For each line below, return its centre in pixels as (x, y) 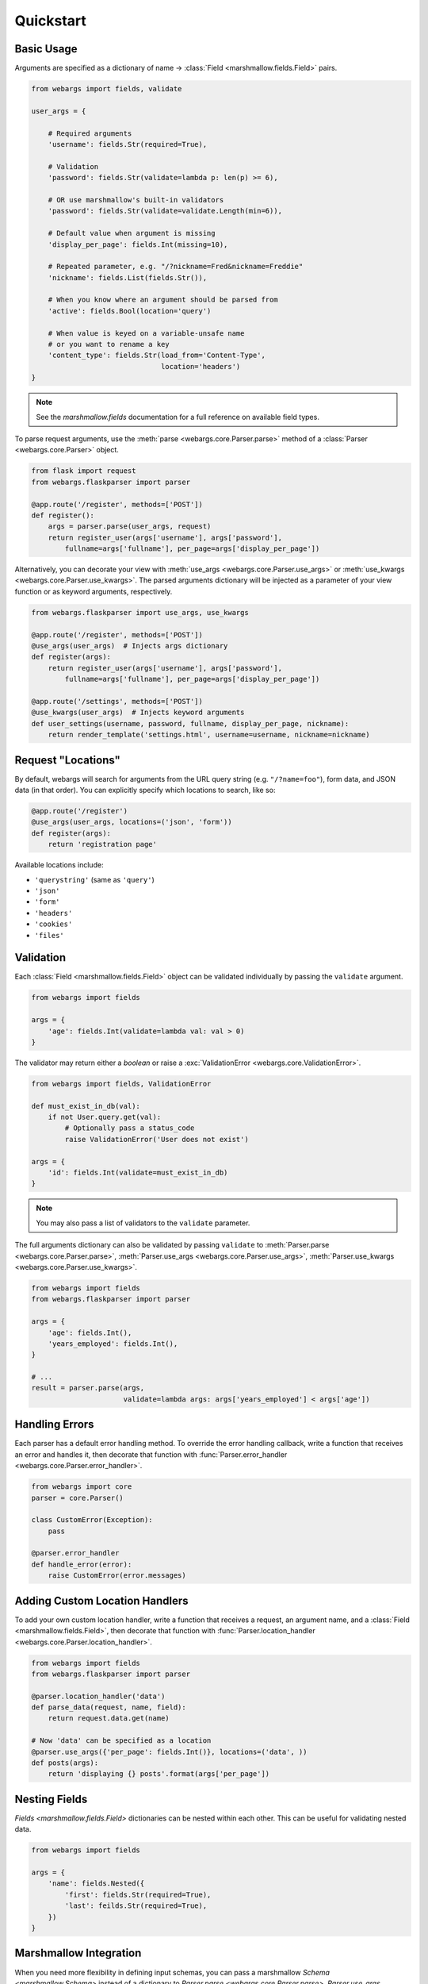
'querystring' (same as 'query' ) (94, 879)
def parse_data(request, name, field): (109, 1707)
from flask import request (84, 471)
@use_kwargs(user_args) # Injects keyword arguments (138, 713)
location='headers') (201, 366)
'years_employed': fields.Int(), (113, 1344)
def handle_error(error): (82, 1564)
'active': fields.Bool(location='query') (130, 311)
